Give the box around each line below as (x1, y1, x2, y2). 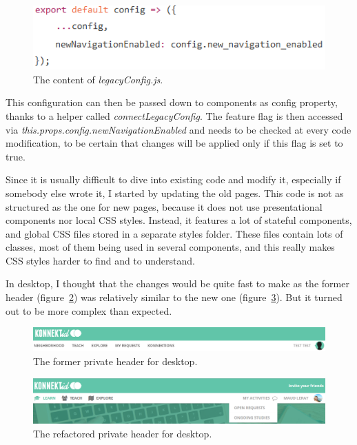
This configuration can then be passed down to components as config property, (6, 95, 338, 110)
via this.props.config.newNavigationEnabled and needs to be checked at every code (6, 122, 351, 136)
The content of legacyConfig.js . (33, 72, 163, 86)
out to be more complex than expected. (6, 303, 172, 318)
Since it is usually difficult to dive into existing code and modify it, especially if (6, 172, 341, 187)
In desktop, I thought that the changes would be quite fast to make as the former (6, 276, 349, 291)
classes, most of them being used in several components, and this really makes (6, 240, 335, 254)
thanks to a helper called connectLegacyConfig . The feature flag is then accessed (6, 108, 343, 123)
